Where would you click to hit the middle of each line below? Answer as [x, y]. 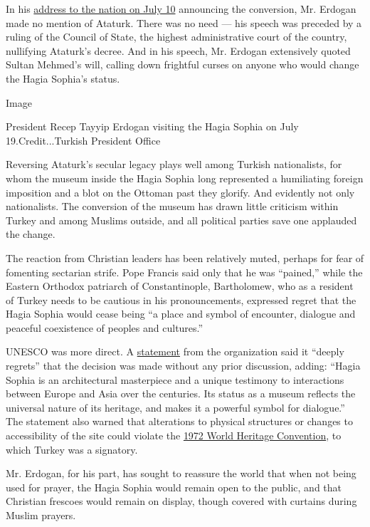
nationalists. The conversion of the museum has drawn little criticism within [172, 206]
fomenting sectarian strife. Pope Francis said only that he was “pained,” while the [184, 272]
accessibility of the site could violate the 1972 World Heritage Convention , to [174, 435]
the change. [31, 234]
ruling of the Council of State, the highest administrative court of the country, [176, 37]
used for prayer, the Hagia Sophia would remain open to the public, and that [174, 487]
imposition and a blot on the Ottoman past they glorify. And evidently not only [180, 192]
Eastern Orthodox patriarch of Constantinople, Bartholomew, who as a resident [180, 286]
